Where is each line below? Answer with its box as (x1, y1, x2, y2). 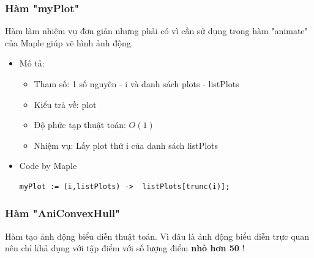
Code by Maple (19, 159, 77, 172)
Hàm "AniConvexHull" (5, 206, 120, 221)
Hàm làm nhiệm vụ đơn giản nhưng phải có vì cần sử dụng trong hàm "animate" (5, 24, 308, 37)
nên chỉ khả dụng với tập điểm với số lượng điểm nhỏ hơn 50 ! (5, 242, 245, 254)
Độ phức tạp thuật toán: (34, 118, 126, 131)
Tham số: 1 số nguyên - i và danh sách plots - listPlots (34, 77, 239, 90)
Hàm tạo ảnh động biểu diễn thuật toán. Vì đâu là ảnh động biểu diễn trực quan (5, 229, 310, 242)
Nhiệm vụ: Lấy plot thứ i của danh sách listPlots (34, 138, 219, 151)
